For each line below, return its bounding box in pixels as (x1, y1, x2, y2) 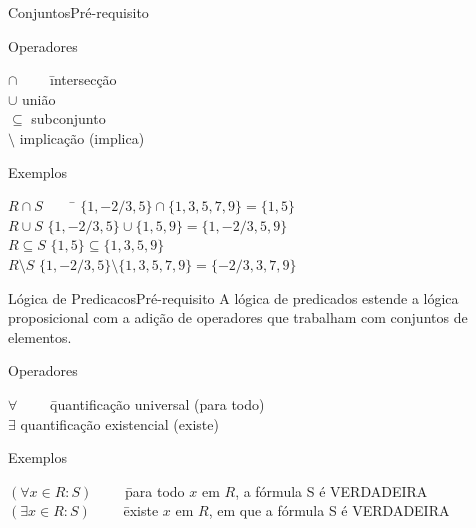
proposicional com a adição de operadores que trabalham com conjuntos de (8, 307, 468, 328)
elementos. (8, 326, 72, 347)
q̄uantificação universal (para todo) (49, 393, 265, 414)
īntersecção (50, 69, 117, 90)
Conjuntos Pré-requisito (8, 2, 149, 22)
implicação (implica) (19, 127, 145, 148)
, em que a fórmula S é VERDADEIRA (208, 500, 450, 521)
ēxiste (123, 500, 159, 521)
